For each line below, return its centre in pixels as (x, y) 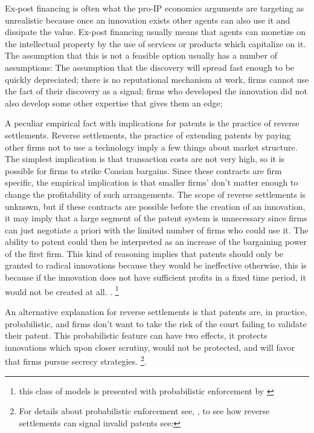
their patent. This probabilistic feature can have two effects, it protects (136, 335)
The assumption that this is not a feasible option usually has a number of (141, 55)
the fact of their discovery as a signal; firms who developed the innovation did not (156, 91)
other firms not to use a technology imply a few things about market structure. (151, 147)
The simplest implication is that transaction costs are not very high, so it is (145, 159)
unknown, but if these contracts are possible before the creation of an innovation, (155, 206)
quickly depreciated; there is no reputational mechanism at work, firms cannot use (157, 79)
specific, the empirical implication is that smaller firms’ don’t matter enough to (152, 182)
